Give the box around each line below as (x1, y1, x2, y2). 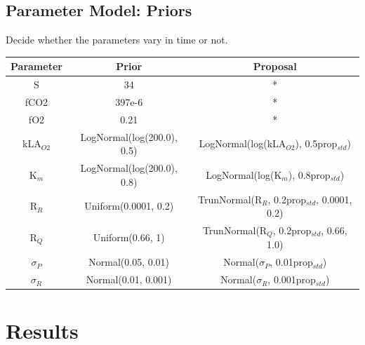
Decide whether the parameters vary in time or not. (6, 32, 228, 47)
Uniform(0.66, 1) (93, 230, 165, 245)
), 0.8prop (288, 167, 331, 182)
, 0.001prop (267, 272, 316, 287)
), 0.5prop (295, 136, 338, 151)
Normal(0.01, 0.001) (86, 272, 172, 287)
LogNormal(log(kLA (199, 136, 286, 151)
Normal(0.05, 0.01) (88, 255, 170, 269)
